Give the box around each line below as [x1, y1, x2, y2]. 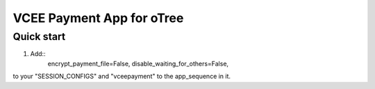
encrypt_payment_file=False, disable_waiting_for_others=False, [47, 59, 229, 68]
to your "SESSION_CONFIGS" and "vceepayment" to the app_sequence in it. [12, 72, 231, 81]
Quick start [12, 30, 66, 43]
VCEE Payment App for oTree [12, 10, 184, 26]
